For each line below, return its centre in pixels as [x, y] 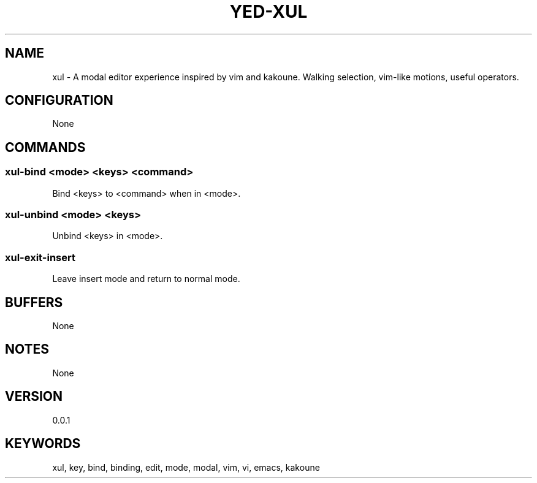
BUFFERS [34, 302]
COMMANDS [45, 147]
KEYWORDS [43, 444]
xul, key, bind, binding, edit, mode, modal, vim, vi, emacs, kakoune [186, 467]
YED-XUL [268, 12]
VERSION [34, 397]
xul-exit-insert [40, 257]
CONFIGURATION [59, 101]
